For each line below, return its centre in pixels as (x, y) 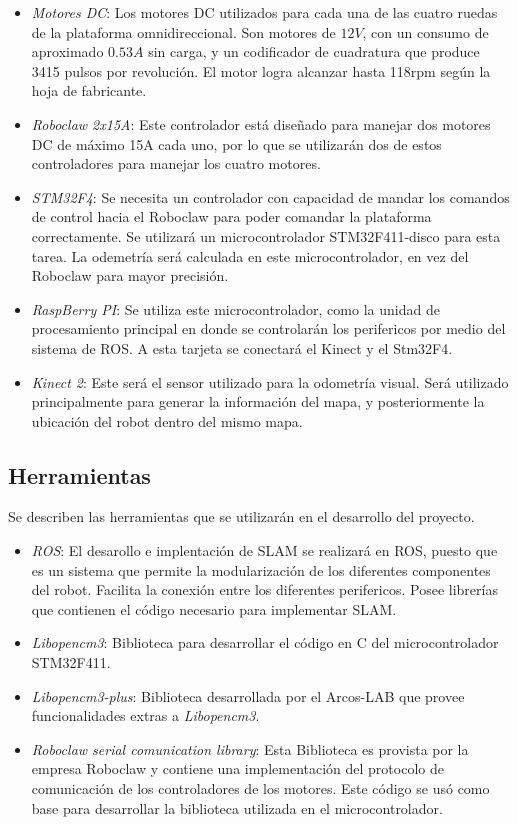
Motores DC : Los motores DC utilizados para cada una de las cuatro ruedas (264, 12)
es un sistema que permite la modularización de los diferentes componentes (261, 569)
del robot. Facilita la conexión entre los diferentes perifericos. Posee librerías (264, 589)
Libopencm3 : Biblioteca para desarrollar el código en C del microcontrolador (265, 642)
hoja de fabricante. (89, 90)
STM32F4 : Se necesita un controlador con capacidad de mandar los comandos (270, 196)
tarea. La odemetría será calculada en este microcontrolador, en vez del (250, 255)
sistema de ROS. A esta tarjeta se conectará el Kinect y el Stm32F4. (242, 347)
